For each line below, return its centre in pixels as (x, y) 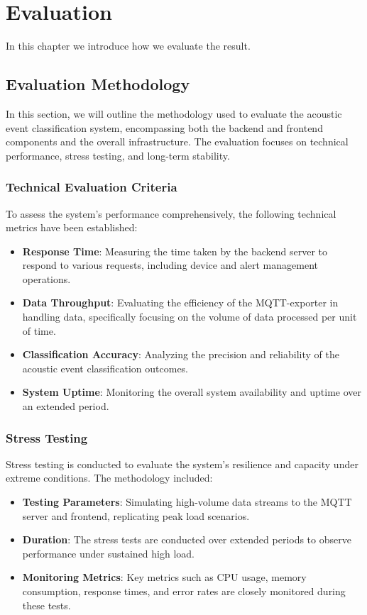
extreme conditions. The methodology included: (109, 478)
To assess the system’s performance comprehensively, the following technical (171, 213)
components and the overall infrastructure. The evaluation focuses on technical (177, 142)
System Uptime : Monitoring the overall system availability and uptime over (192, 392)
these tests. (46, 605)
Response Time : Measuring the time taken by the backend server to (175, 251)
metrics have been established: (72, 227)
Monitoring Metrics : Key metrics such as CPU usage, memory (164, 577)
